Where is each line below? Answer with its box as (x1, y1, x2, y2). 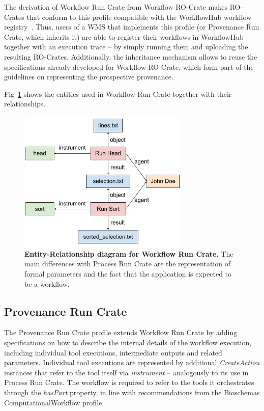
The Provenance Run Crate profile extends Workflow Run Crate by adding (4, 327, 238, 338)
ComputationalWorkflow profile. (4, 397, 104, 407)
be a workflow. (24, 278, 70, 289)
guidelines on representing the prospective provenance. (4, 71, 173, 82)
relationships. (4, 98, 46, 109)
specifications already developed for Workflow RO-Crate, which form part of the (4, 61, 254, 72)
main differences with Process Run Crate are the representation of (24, 258, 230, 269)
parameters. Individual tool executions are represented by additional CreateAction (4, 357, 260, 368)
